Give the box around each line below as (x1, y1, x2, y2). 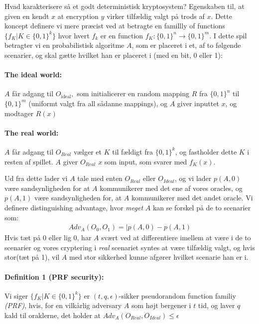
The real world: (4, 127, 59, 138)
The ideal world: (4, 69, 62, 80)
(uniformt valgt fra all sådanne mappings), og (28, 98, 167, 108)
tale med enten (77, 173, 123, 183)
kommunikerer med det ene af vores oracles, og (100, 182, 243, 193)
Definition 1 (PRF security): (4, 271, 104, 282)
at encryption (57, 10, 99, 21)
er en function (100, 30, 143, 40)
